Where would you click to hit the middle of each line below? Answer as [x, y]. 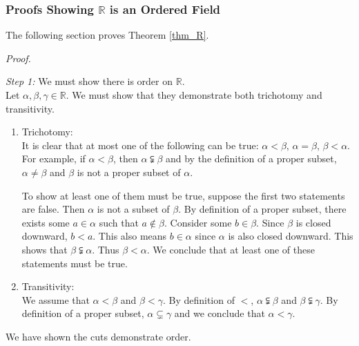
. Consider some [198, 222]
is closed [313, 222]
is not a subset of [133, 209]
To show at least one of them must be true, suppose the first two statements [183, 195]
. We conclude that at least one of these [231, 249]
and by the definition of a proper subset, [251, 158]
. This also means [130, 236]
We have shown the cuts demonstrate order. [98, 336]
